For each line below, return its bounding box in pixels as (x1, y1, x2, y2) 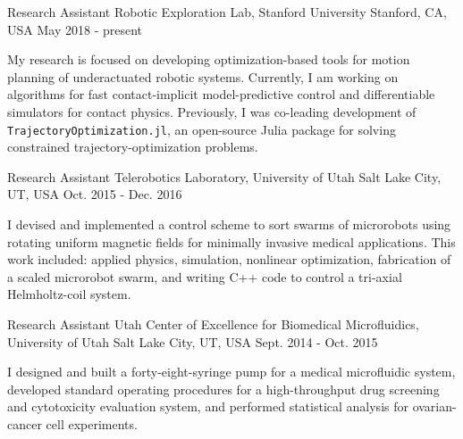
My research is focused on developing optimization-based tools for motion (7, 50, 410, 69)
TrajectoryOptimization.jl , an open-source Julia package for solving (7, 120, 396, 138)
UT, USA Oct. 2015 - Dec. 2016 (7, 185, 182, 203)
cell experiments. (46, 414, 138, 433)
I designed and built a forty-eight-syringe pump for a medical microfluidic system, (7, 362, 456, 381)
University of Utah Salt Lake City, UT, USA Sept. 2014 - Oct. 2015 (7, 332, 378, 351)
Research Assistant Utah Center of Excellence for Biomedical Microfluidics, (7, 314, 419, 333)
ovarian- (412, 397, 457, 416)
